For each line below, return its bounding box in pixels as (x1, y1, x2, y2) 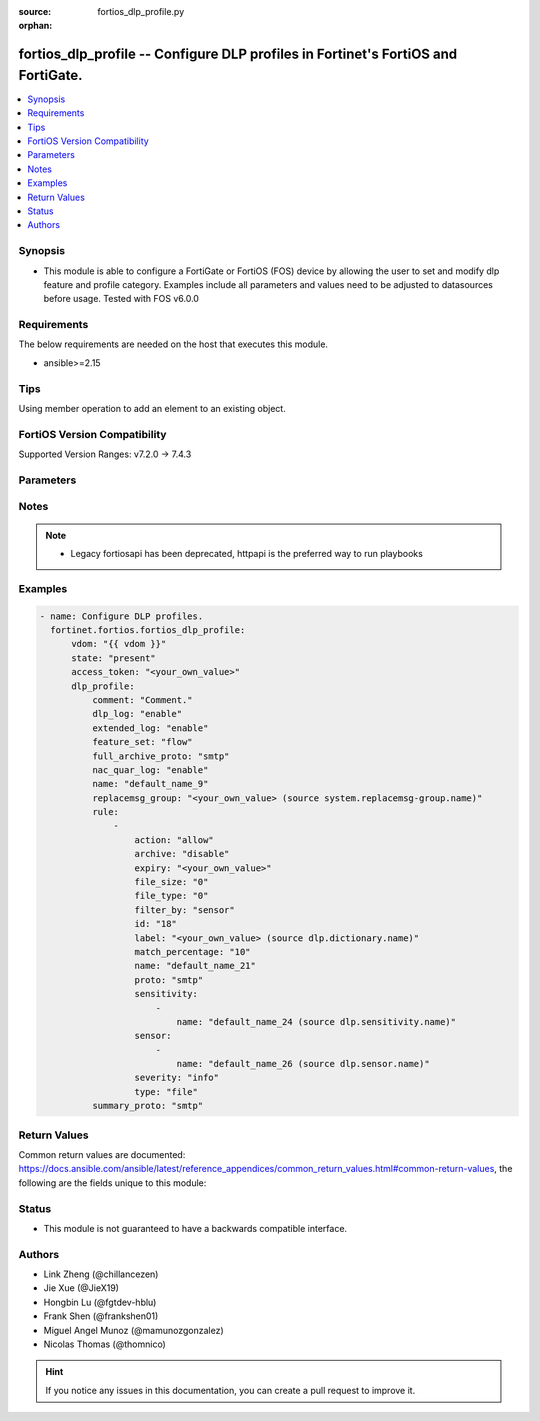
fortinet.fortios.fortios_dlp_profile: (50, 624, 246, 635)
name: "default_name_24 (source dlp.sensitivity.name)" (176, 1016, 457, 1027)
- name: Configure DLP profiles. (39, 610, 204, 622)
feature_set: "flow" (91, 736, 194, 748)
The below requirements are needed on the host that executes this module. (18, 338, 329, 350)
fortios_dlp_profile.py (97, 6, 185, 17)
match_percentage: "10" (134, 946, 251, 957)
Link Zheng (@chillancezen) (43, 1268, 159, 1280)
